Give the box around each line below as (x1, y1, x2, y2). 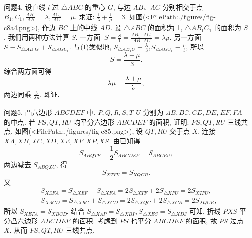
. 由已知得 (109, 136, 140, 146)
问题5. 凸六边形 (4, 107, 52, 117)
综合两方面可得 (4, 65, 51, 76)
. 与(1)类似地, (69, 41, 112, 51)
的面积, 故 (185, 215, 217, 225)
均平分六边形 (73, 116, 115, 127)
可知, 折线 (189, 206, 221, 216)
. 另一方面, (169, 32, 203, 42)
